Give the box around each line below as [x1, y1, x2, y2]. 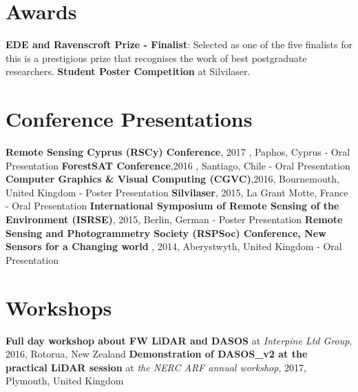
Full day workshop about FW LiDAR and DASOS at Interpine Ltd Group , [6, 333, 352, 347]
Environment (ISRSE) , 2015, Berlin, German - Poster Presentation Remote [6, 212, 343, 226]
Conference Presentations [6, 105, 253, 133]
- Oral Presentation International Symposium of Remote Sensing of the [6, 198, 339, 213]
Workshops [6, 293, 112, 321]
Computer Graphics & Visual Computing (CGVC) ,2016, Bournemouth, [6, 172, 339, 186]
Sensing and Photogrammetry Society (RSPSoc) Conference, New [6, 225, 326, 240]
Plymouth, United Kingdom [6, 373, 124, 388]
